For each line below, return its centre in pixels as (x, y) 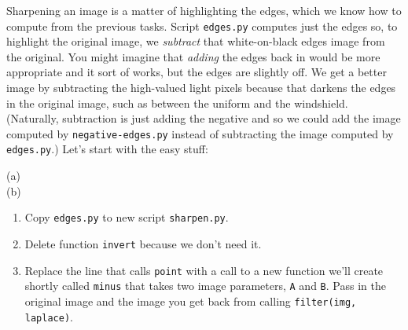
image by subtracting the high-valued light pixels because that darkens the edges (201, 88)
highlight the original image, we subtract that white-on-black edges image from (196, 41)
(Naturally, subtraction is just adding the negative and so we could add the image (204, 118)
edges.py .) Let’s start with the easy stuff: (107, 149)
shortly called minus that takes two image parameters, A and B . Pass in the (205, 286)
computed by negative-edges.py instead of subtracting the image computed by (200, 133)
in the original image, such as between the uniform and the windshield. (177, 103)
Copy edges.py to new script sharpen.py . (127, 217)
